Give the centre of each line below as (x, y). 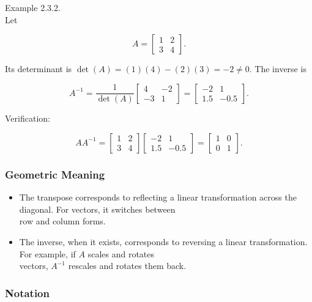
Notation (27, 293)
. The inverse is (278, 69)
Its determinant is (39, 69)
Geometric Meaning (55, 174)
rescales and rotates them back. (127, 266)
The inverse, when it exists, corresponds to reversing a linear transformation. (163, 241)
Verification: (28, 118)
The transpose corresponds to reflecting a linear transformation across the (158, 197)
